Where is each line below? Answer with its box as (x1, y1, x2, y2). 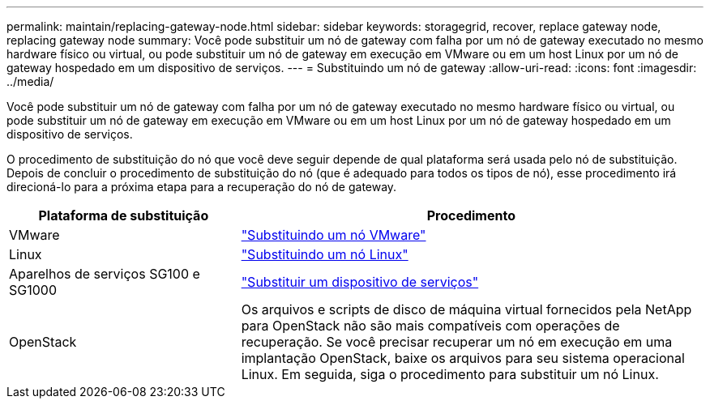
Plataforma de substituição (38, 207, 209, 224)
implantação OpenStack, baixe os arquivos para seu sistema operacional (241, 350, 685, 366)
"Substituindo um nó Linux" (241, 246, 408, 262)
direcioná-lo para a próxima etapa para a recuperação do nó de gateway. (6, 180, 397, 194)
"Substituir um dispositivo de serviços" (241, 274, 479, 290)
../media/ (6, 75, 54, 88)
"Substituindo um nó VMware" (241, 227, 426, 243)
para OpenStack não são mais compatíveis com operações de (241, 318, 620, 334)
